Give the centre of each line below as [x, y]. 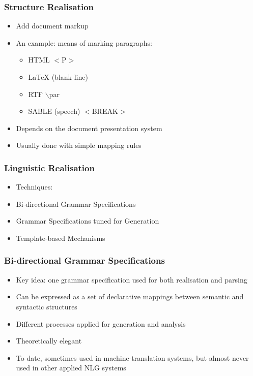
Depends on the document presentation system [89, 128]
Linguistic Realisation [49, 167]
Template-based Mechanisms [61, 238]
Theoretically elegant [49, 341]
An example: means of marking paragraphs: [84, 42]
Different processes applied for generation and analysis [101, 323]
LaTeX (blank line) [58, 77]
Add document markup [52, 26]
